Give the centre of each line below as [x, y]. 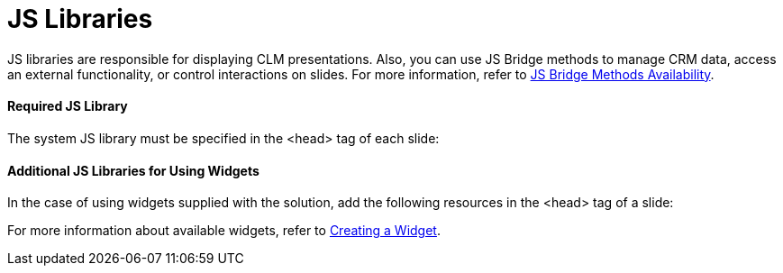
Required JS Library [68, 106]
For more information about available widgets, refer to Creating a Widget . [224, 231]
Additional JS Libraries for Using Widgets [133, 170]
